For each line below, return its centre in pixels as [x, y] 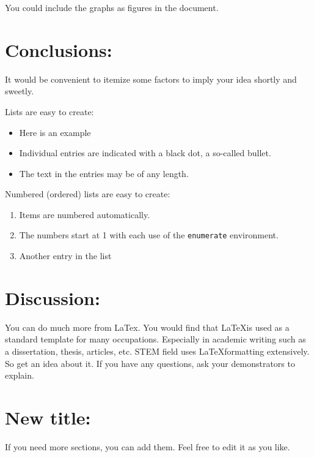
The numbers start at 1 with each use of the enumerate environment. [149, 235]
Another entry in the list [65, 256]
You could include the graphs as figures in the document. [112, 7]
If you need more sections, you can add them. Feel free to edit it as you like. [148, 446]
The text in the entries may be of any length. [104, 173]
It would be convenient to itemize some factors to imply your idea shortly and [151, 79]
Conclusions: [59, 49]
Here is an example [55, 132]
